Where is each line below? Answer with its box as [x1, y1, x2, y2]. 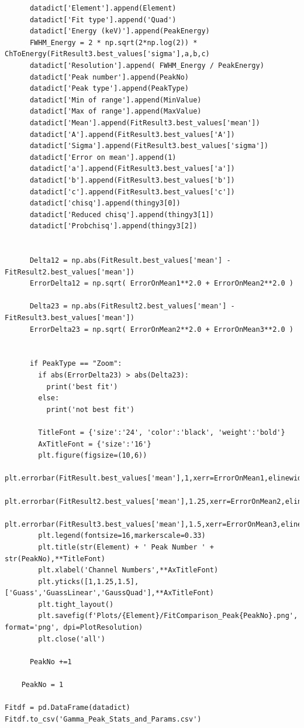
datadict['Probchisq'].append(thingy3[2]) [29, 222, 198, 231]
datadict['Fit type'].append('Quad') [29, 15, 177, 24]
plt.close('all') [38, 634, 105, 643]
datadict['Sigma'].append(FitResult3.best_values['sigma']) [29, 142, 269, 150]
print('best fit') [46, 382, 118, 391]
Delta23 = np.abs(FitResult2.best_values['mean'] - [29, 302, 235, 311]
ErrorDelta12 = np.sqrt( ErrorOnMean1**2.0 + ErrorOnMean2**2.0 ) [29, 279, 293, 288]
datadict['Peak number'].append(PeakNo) [29, 73, 189, 81]
